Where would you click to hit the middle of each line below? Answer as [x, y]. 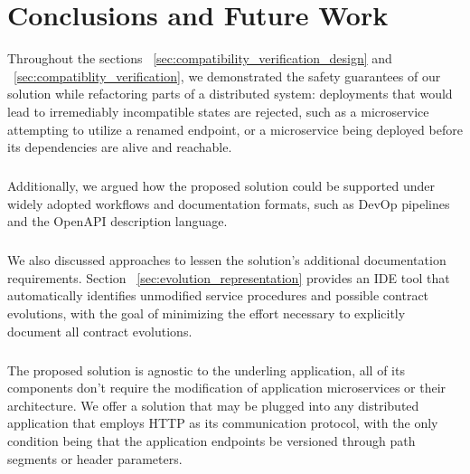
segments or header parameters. [95, 458]
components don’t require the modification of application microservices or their [227, 388]
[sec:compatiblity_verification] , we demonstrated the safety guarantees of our [227, 76]
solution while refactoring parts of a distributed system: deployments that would [230, 94]
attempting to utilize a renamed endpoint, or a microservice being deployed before [235, 129]
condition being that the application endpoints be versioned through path [211, 440]
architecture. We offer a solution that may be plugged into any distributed [213, 405]
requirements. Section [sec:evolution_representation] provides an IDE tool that [229, 277]
